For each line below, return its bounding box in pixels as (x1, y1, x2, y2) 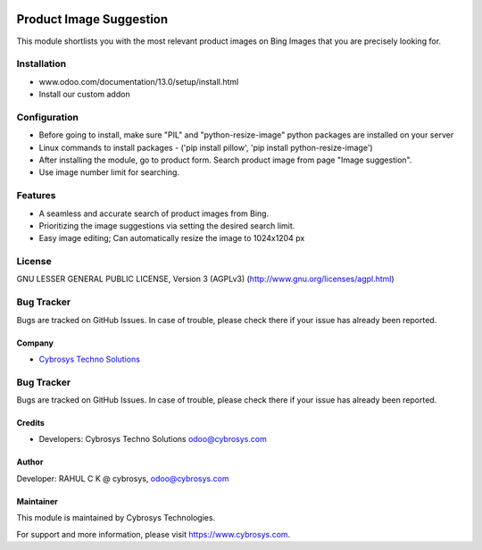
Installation (16, 58, 67, 71)
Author (16, 456, 44, 468)
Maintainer (16, 496, 58, 506)
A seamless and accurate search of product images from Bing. (38, 208, 270, 219)
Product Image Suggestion (16, 12, 169, 27)
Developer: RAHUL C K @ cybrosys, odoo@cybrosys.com (16, 473, 229, 484)
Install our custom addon (38, 89, 130, 100)
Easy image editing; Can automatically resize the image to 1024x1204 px (38, 233, 305, 244)
